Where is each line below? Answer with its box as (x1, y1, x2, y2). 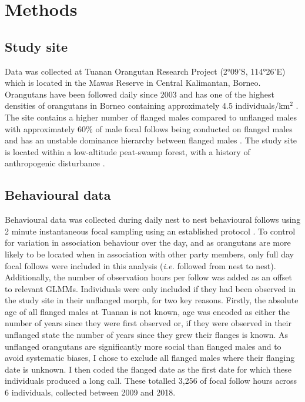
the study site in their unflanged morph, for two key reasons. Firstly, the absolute (5, 294, 299, 306)
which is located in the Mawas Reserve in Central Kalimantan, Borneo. (5, 76, 261, 89)
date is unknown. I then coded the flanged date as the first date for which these (5, 363, 292, 375)
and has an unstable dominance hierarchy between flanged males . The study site (5, 134, 297, 146)
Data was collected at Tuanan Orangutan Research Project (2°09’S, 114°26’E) (5, 65, 286, 77)
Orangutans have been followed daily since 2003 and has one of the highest (5, 88, 274, 100)
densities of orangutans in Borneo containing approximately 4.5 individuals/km (5, 99, 290, 112)
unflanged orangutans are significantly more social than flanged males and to (5, 340, 281, 352)
